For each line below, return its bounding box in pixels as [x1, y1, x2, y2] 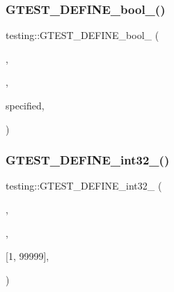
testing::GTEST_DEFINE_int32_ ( [6, 178, 162, 193]
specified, [6, 98, 45, 112]
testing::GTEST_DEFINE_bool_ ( [6, 28, 159, 43]
